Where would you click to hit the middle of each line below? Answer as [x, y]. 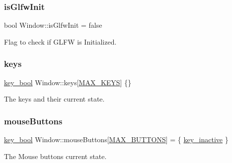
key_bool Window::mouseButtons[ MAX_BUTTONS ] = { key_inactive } [116, 139]
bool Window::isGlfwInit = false [53, 25]
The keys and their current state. [54, 99]
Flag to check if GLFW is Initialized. [60, 41]
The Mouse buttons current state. [55, 156]
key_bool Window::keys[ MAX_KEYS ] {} [68, 82]
